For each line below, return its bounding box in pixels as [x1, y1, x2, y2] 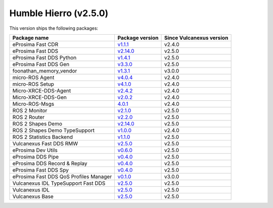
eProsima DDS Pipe [12, 153, 59, 160]
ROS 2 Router [12, 113, 45, 120]
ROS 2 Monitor [12, 107, 48, 114]
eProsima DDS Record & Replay [12, 160, 88, 167]
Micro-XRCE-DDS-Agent [12, 87, 71, 94]
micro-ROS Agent [12, 74, 55, 81]
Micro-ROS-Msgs [12, 100, 55, 107]
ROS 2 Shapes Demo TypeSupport [12, 126, 95, 133]
